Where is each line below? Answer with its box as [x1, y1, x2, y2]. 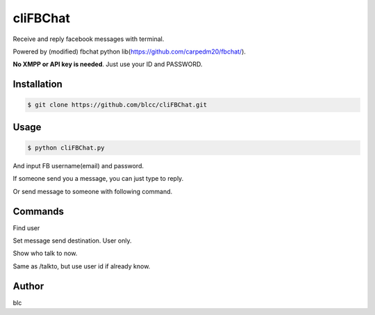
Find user [12, 223, 40, 232]
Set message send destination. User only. [12, 236, 132, 245]
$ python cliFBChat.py [27, 143, 105, 152]
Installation [12, 79, 62, 90]
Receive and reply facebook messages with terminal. [12, 35, 165, 43]
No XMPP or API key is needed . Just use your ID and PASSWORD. [12, 60, 203, 69]
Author [12, 280, 44, 292]
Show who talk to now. [12, 249, 78, 257]
